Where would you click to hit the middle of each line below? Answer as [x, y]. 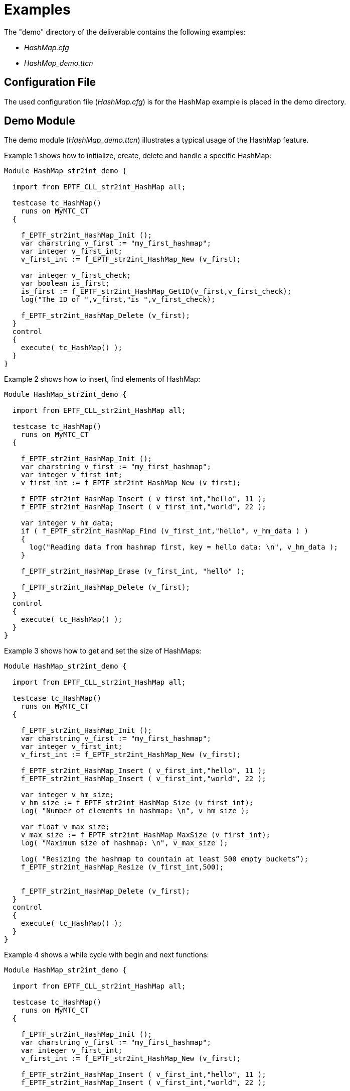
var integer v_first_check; [76, 276]
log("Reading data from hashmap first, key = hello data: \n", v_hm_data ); [184, 547]
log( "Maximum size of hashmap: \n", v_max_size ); [124, 843]
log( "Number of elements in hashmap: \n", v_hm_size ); [135, 811]
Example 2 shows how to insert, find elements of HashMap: [102, 379]
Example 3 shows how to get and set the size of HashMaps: [103, 651]
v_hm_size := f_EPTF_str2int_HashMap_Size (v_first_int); [137, 803]
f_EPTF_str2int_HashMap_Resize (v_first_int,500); [122, 867]
